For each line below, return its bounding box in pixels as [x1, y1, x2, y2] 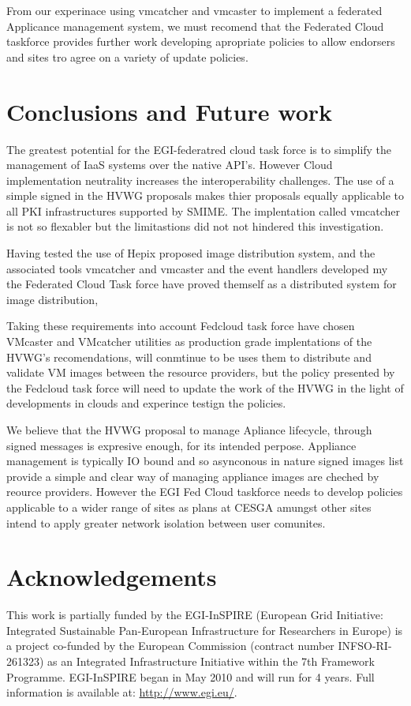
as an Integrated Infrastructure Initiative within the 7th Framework [47, 653, 375, 670]
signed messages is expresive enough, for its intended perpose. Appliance [6, 437, 357, 453]
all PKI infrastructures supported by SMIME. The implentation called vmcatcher [6, 202, 401, 219]
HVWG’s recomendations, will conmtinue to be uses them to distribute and [6, 348, 372, 365]
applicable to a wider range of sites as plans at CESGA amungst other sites [6, 498, 372, 515]
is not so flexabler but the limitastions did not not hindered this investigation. [6, 218, 384, 235]
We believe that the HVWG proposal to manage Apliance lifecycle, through [6, 422, 372, 437]
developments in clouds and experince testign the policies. [6, 395, 286, 411]
